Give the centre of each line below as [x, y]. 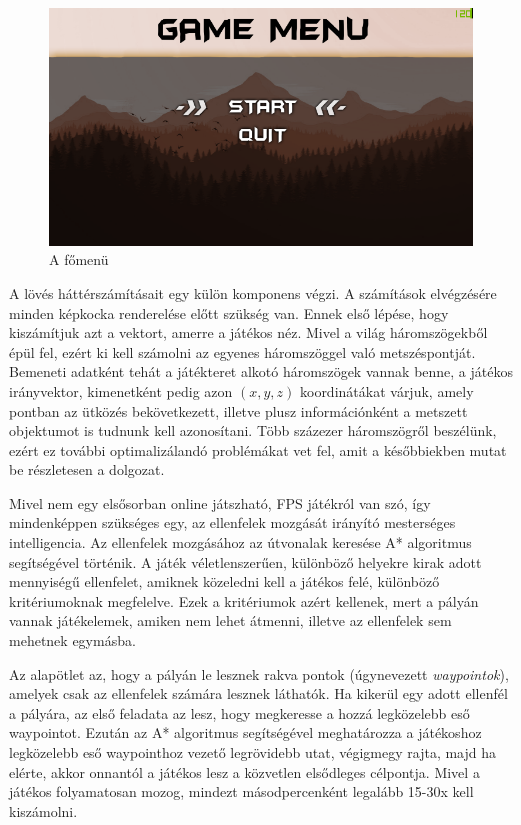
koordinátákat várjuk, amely [386, 390]
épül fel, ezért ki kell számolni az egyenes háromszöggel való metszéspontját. [242, 351]
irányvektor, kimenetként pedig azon [121, 390]
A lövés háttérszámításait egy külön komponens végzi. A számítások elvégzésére [253, 292]
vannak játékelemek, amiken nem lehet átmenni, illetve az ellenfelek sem [230, 620]
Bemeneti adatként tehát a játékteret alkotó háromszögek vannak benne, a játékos [261, 371]
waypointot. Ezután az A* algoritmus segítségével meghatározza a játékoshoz [245, 732]
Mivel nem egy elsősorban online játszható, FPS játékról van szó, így [220, 502]
